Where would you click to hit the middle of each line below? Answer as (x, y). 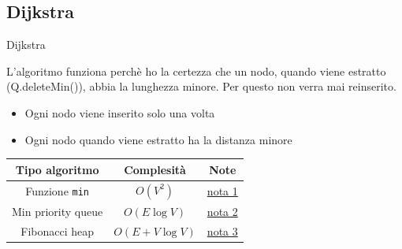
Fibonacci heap (57, 230)
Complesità (155, 169)
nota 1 (222, 190)
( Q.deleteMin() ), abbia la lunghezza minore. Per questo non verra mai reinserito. (201, 86)
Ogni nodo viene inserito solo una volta (120, 112)
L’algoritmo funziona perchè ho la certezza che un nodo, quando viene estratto (196, 71)
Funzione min (58, 190)
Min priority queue (58, 211)
